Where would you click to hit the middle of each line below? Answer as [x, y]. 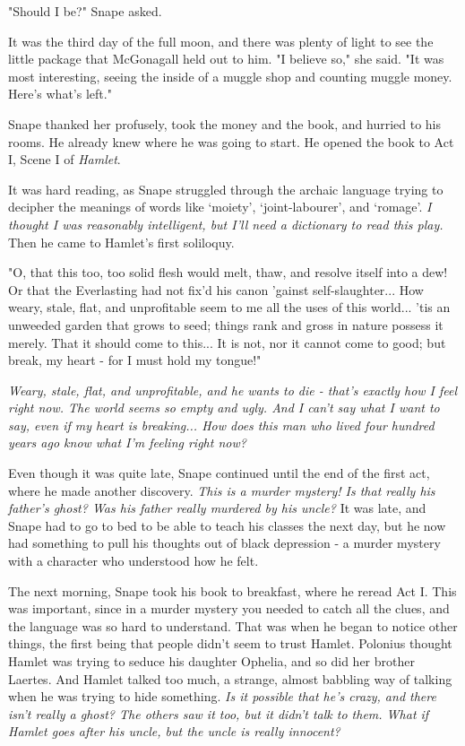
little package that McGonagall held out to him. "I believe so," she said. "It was [226, 59]
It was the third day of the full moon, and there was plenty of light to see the [221, 41]
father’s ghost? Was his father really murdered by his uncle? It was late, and [217, 508]
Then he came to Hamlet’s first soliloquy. [121, 242]
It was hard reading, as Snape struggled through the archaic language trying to [226, 189]
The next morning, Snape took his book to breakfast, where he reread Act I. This [232, 590]
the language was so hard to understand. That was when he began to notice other [233, 625]
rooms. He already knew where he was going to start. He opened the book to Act [231, 141]
